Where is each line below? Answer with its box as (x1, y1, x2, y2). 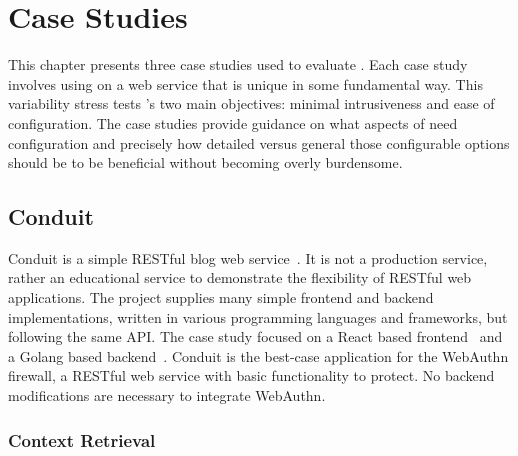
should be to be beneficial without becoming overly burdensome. (8, 152, 403, 173)
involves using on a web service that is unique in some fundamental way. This (8, 73, 483, 94)
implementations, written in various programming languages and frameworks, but (8, 306, 508, 327)
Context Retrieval (8, 427, 156, 452)
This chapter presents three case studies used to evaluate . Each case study (8, 54, 468, 75)
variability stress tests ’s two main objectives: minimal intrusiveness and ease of (8, 93, 495, 114)
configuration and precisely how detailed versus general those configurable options (8, 132, 510, 153)
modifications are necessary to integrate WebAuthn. (8, 385, 326, 406)
